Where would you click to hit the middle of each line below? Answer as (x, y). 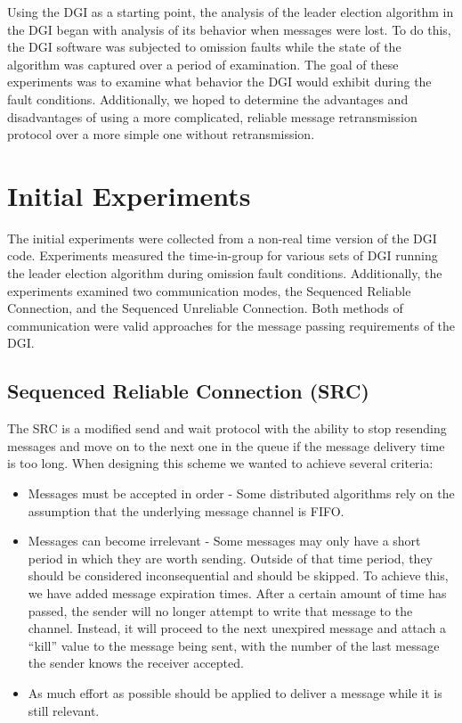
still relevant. (64, 710)
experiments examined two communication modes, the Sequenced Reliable (209, 290)
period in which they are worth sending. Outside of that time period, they (230, 558)
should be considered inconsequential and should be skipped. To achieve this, (238, 575)
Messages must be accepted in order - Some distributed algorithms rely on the (241, 493)
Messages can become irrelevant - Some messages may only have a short (224, 541)
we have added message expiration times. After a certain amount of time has (237, 592)
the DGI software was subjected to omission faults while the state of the (204, 47)
